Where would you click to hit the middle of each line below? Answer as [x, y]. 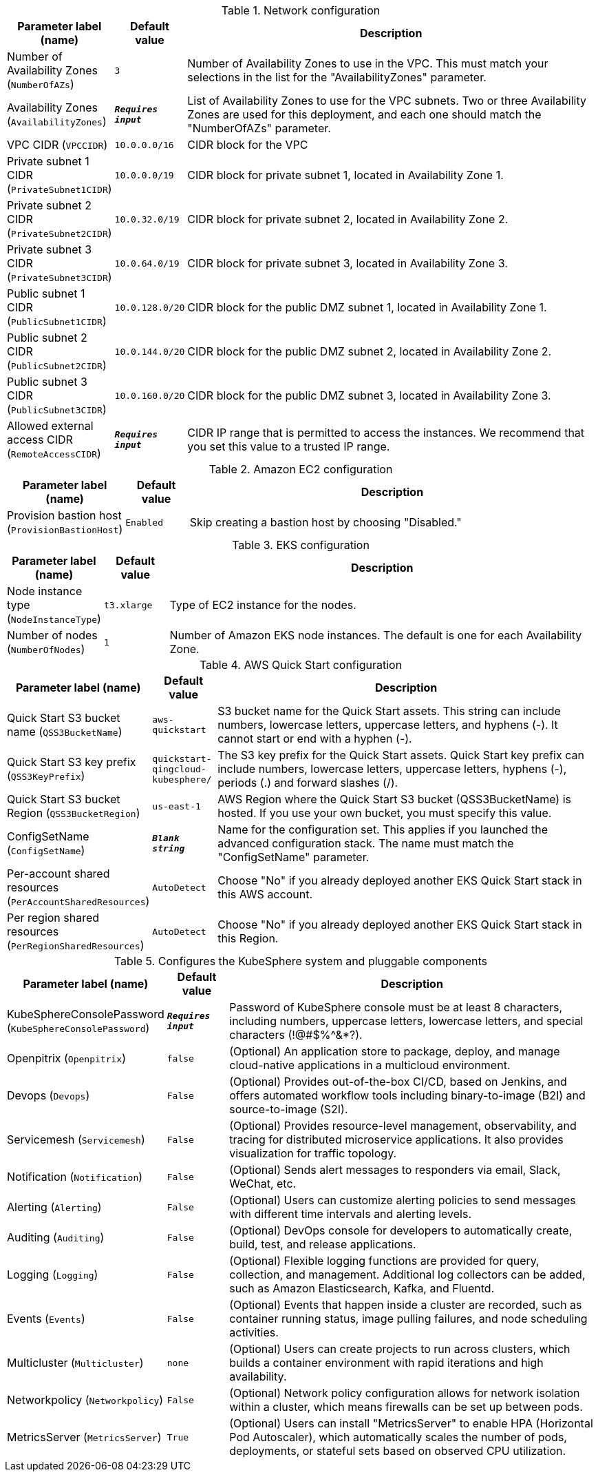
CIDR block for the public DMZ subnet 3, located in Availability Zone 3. [369, 395]
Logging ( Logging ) [53, 1274]
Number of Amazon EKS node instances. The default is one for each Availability [376, 635]
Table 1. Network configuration [301, 10]
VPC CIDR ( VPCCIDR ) [57, 145]
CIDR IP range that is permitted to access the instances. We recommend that [386, 433]
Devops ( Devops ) [49, 1095]
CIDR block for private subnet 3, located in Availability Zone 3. [348, 263]
